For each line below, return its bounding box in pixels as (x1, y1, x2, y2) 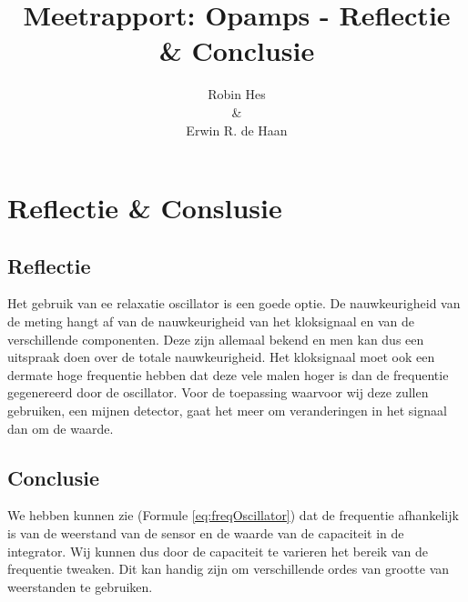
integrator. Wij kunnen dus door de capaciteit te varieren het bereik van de (7, 541, 428, 560)
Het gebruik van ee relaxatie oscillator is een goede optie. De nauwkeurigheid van (7, 294, 461, 313)
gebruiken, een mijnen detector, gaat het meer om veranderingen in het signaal (7, 401, 447, 420)
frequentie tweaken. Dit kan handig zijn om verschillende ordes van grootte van (7, 559, 450, 578)
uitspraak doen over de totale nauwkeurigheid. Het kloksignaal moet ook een (7, 347, 435, 366)
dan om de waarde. (7, 418, 114, 437)
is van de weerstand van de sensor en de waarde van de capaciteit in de (7, 524, 404, 543)
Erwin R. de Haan (186, 120, 288, 139)
